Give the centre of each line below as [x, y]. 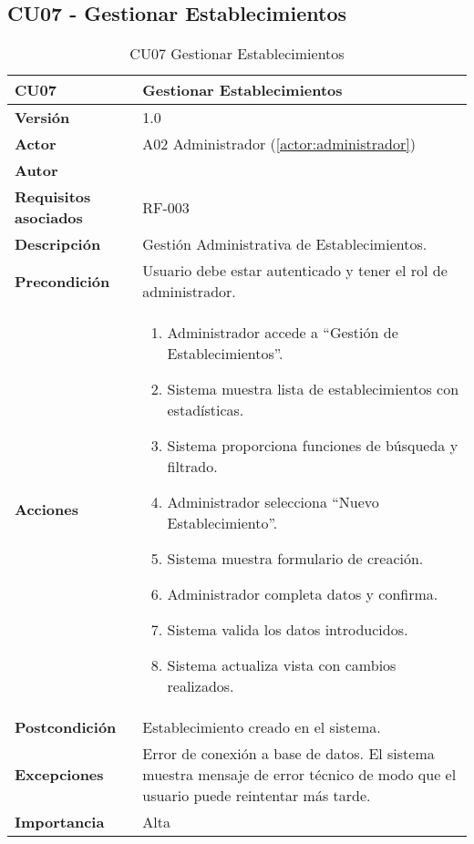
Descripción [58, 244]
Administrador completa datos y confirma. [303, 594]
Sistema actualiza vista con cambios [282, 665]
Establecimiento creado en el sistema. [262, 727]
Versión [42, 118]
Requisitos [53, 197]
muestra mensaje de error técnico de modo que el [299, 775]
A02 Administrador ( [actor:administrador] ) [279, 144]
